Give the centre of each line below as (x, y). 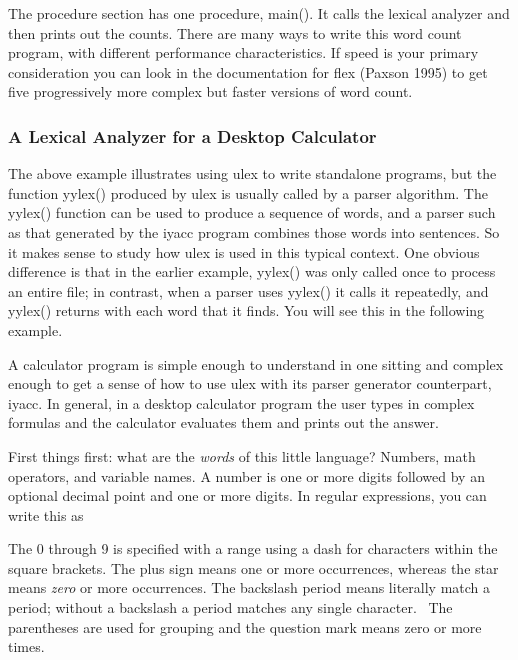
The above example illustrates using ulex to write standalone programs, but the (252, 173)
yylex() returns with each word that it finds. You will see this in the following (246, 310)
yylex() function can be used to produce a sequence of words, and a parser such (252, 212)
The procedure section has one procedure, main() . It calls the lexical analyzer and (259, 13)
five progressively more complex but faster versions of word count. (210, 91)
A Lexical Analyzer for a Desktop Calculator (192, 135)
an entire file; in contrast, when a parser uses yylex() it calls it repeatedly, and (248, 290)
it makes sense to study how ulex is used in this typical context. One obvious (244, 251)
